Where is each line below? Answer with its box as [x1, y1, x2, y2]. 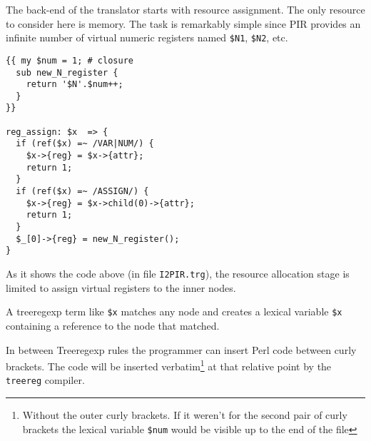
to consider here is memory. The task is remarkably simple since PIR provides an [6, 16, 361, 31]
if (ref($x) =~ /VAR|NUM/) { [16, 138, 154, 149]
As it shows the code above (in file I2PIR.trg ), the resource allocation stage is [6, 266, 350, 280]
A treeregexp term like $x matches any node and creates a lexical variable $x [6, 304, 342, 319]
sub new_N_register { [16, 67, 118, 78]
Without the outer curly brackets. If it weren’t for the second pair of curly [22, 407, 347, 422]
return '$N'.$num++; [26, 79, 123, 90]
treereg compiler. [6, 372, 85, 387]
